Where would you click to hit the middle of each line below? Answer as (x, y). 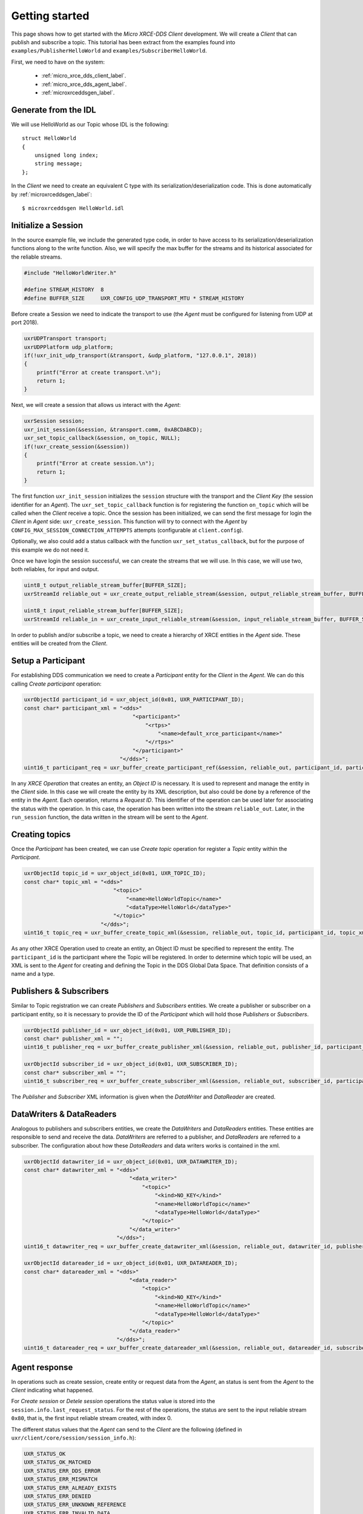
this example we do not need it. (50, 550)
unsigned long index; (67, 155)
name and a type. (33, 974)
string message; (58, 164)
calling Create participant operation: (57, 684)
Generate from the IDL (54, 110)
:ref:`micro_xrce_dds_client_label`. (84, 76)
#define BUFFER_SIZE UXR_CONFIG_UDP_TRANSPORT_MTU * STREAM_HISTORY (134, 298)
